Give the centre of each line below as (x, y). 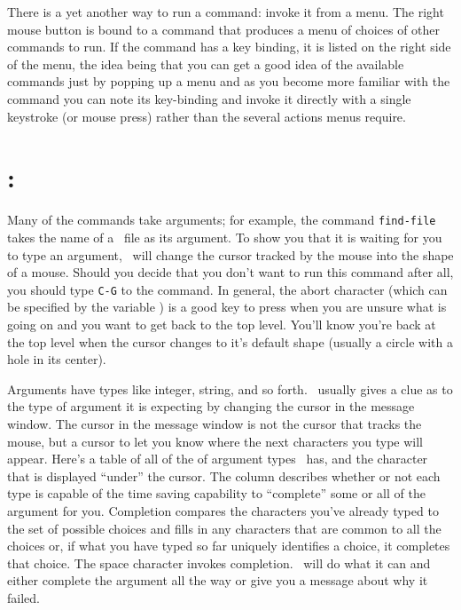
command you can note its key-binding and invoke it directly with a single (209, 98)
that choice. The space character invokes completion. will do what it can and (219, 562)
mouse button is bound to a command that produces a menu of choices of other (224, 29)
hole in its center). (57, 359)
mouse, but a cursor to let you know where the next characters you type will (215, 441)
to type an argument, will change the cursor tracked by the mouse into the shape (230, 254)
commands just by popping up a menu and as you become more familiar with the (229, 81)
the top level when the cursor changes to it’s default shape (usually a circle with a (230, 341)
